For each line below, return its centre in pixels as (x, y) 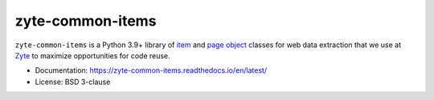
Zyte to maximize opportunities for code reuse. (92, 55)
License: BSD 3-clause (73, 82)
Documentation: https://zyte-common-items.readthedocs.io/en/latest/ (151, 70)
